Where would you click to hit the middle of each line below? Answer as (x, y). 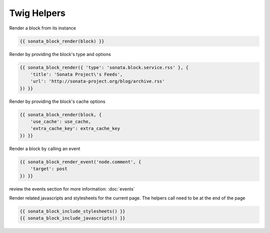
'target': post (49, 169)
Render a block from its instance (42, 28)
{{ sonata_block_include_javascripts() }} (72, 218)
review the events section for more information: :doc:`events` (72, 189)
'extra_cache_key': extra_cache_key (75, 128)
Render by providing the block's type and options (60, 54)
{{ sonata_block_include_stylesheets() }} (72, 211)
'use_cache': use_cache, (61, 122)
